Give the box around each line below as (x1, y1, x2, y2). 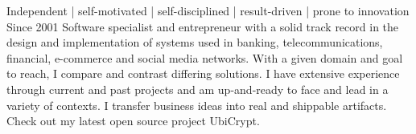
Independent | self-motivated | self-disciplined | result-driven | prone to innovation (6, 2, 410, 18)
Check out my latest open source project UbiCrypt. (6, 112, 260, 129)
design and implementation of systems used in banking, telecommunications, (6, 34, 383, 51)
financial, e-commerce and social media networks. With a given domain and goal (6, 49, 403, 66)
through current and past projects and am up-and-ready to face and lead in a (6, 80, 389, 97)
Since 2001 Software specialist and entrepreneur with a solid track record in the (6, 18, 399, 35)
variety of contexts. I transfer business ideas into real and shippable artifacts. (6, 96, 387, 113)
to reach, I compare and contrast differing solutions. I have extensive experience (6, 65, 400, 82)
